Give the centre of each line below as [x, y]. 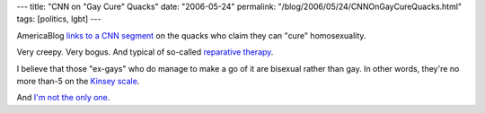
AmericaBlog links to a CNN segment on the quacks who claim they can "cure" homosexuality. [191, 35]
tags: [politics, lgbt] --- [59, 19]
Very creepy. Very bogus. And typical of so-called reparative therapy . [145, 52]
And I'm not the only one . [63, 98]
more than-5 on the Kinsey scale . [78, 81]
